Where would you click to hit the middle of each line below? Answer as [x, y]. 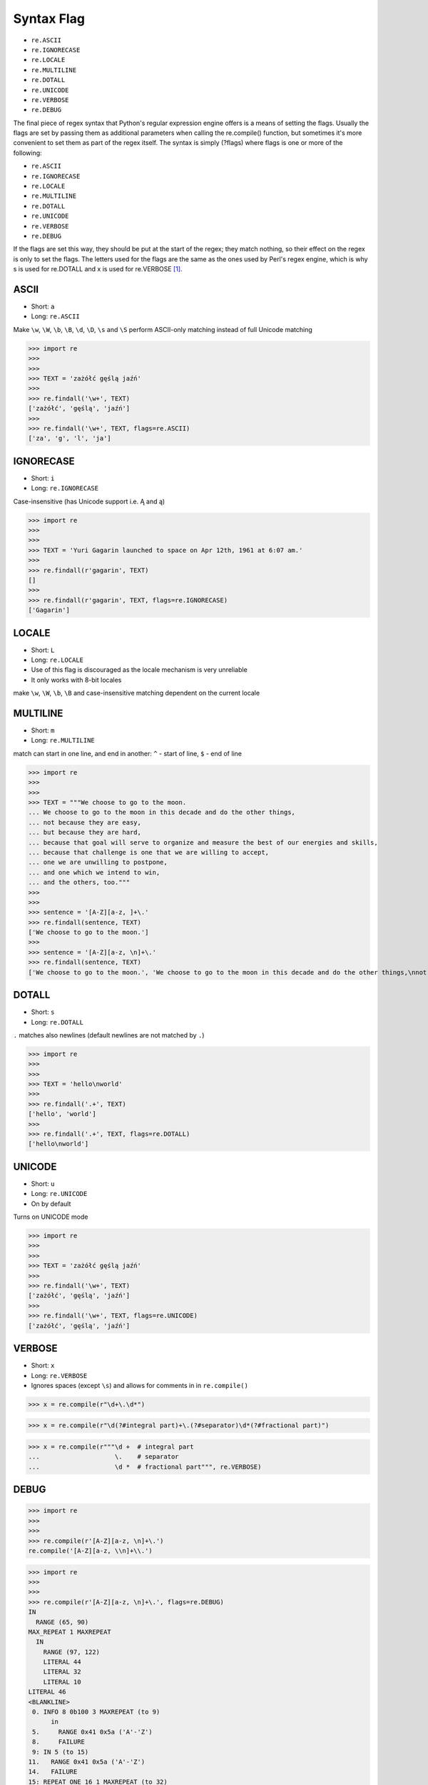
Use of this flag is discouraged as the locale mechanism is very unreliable [139, 670]
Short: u [43, 1183]
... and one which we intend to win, [94, 872]
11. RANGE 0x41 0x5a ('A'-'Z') [87, 1761]
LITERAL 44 [62, 1662]
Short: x [43, 1366]
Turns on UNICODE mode [51, 1217]
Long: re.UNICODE [59, 1194]
